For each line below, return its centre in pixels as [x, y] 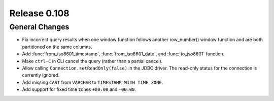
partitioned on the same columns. [57, 47]
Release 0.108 [39, 13]
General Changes [39, 27]
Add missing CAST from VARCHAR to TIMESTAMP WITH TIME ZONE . [93, 82]
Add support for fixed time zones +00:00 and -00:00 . [79, 89]
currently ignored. [41, 75]
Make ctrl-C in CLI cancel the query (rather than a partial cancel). [92, 61]
